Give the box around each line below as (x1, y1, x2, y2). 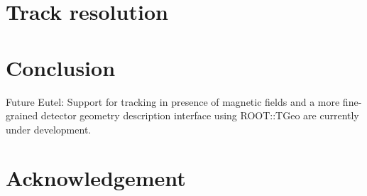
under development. (6, 121, 92, 136)
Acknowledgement (6, 163, 186, 192)
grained (6, 108, 38, 123)
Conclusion (6, 53, 116, 82)
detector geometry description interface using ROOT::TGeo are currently (40, 108, 359, 123)
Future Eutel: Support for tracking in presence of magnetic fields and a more (6, 94, 340, 109)
